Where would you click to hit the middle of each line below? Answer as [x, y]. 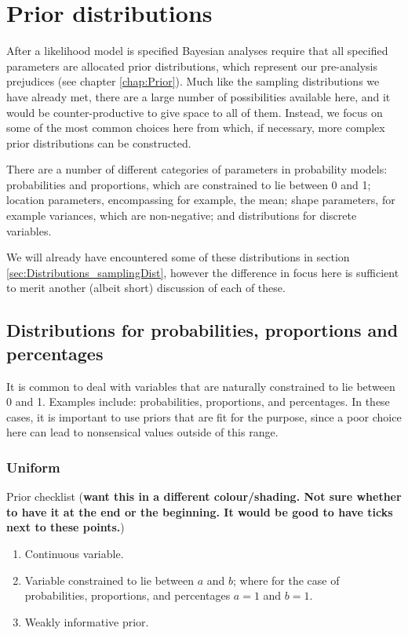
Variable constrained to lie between [109, 580]
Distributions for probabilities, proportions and [202, 330]
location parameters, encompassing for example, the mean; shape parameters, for [201, 200]
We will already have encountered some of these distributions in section [178, 257]
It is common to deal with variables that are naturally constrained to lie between [201, 386]
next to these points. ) [66, 527]
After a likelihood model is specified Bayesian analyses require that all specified [197, 51]
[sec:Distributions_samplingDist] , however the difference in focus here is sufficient [203, 272]
